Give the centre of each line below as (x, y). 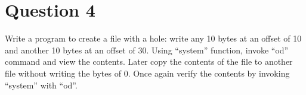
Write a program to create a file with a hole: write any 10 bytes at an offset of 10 (153, 38)
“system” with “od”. (41, 85)
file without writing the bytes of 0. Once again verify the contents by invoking (147, 73)
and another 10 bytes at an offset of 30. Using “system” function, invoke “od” (147, 50)
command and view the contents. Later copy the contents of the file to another (149, 61)
